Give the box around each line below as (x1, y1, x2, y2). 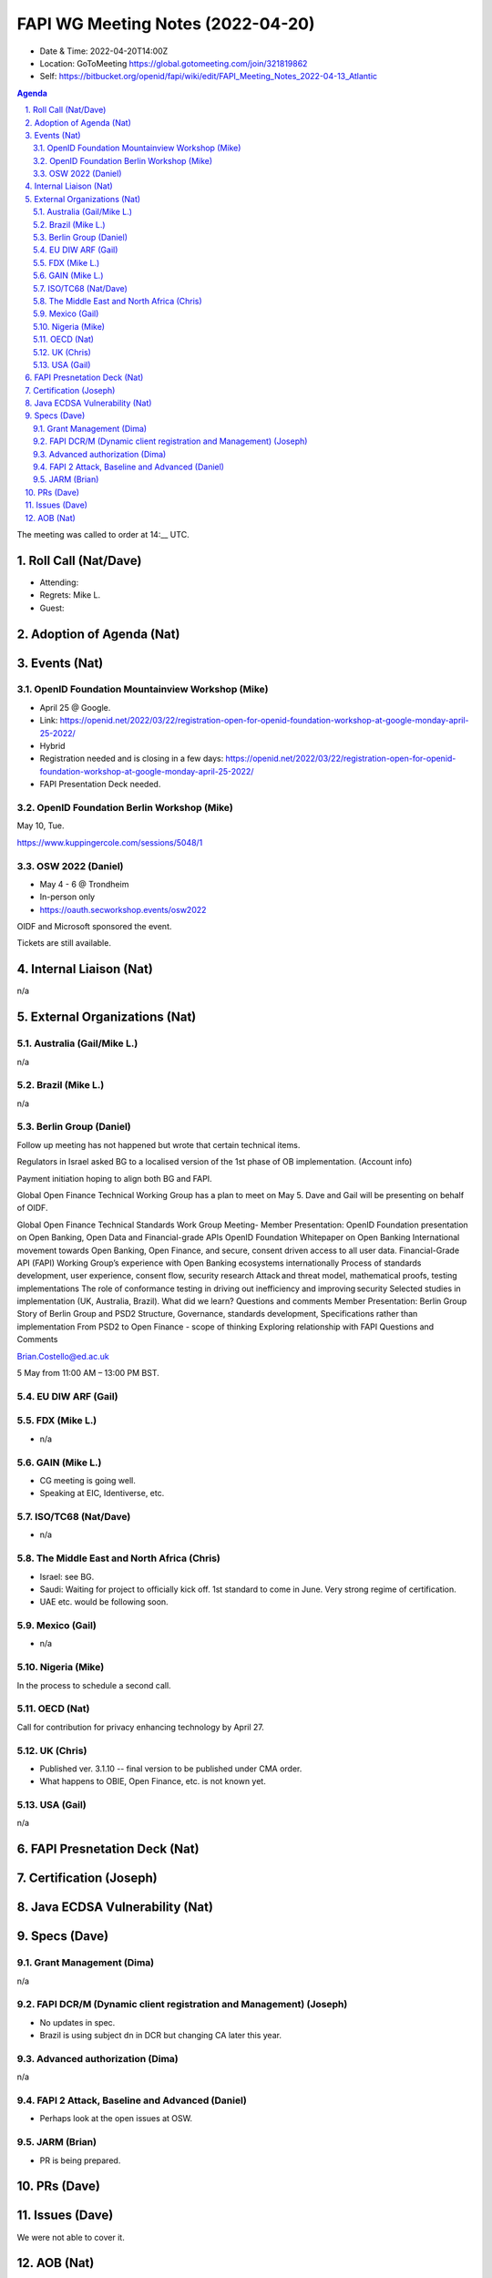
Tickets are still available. (16, 938, 111, 949)
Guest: (39, 602, 65, 613)
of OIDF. (16, 1203, 48, 1214)
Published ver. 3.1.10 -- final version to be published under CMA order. (39, 1763, 302, 1774)
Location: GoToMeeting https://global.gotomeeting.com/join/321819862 (39, 57, 308, 68)
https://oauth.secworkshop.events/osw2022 (39, 904, 207, 915)
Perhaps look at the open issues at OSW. (39, 2113, 193, 2124)
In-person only (39, 891, 96, 902)
